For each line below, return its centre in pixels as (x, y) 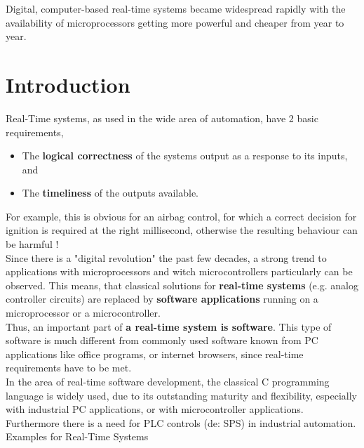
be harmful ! (32, 244)
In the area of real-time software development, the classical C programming (168, 381)
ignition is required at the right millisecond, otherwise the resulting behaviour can (182, 230)
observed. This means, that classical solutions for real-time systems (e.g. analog (182, 285)
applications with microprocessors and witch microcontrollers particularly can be (179, 271)
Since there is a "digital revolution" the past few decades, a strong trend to (166, 257)
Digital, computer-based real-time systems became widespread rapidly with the (176, 8)
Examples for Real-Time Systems (77, 436)
